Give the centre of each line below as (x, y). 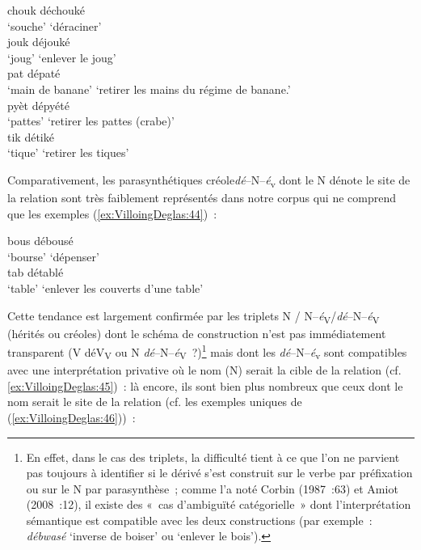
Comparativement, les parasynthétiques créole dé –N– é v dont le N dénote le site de (209, 180)
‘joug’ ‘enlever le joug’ (62, 57)
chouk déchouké (46, 10)
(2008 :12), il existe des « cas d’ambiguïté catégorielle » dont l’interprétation (219, 504)
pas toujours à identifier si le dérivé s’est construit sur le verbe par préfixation (219, 473)
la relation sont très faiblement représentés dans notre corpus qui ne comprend (202, 198)
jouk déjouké (39, 42)
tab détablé (36, 272)
